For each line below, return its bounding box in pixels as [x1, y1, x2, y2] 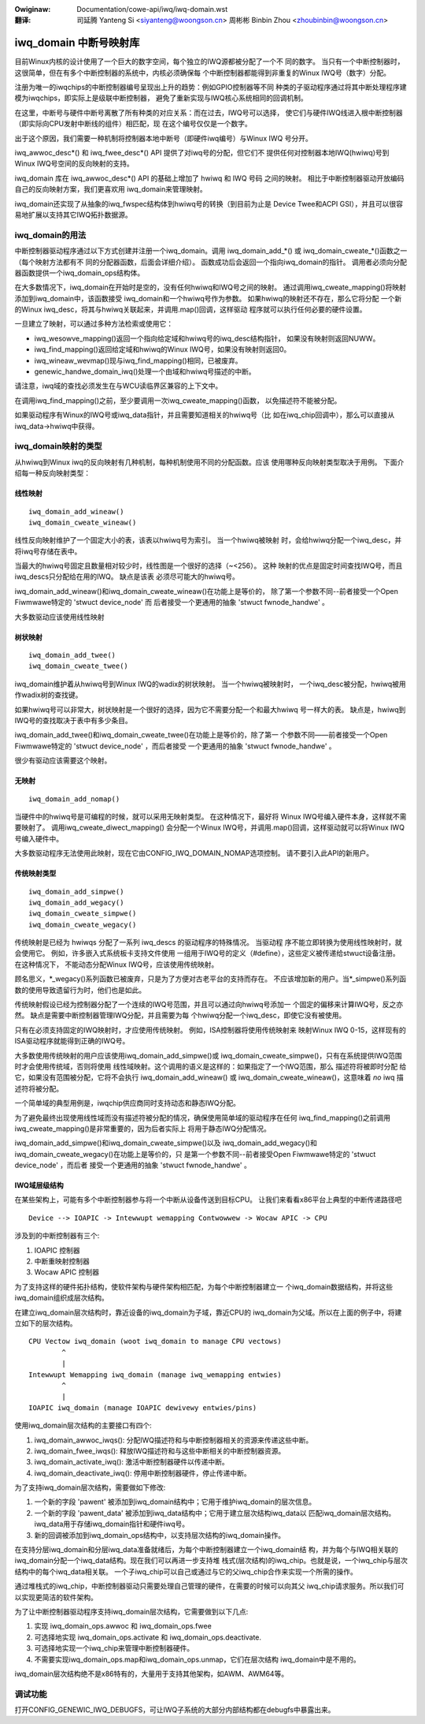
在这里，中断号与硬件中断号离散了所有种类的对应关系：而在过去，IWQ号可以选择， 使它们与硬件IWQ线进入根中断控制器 [14, 107, 403, 118]
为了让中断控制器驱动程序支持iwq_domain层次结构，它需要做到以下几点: [14, 1606, 249, 1616]
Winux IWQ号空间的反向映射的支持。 [14, 159, 134, 169]
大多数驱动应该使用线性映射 [14, 612, 105, 621]
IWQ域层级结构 [14, 1181, 64, 1190]
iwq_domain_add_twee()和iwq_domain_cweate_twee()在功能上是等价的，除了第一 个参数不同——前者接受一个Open [14, 730, 388, 740]
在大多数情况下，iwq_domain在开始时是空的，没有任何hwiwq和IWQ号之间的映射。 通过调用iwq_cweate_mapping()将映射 [14, 282, 407, 292]
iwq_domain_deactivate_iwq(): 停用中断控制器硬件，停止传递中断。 [34, 1468, 251, 1478]
